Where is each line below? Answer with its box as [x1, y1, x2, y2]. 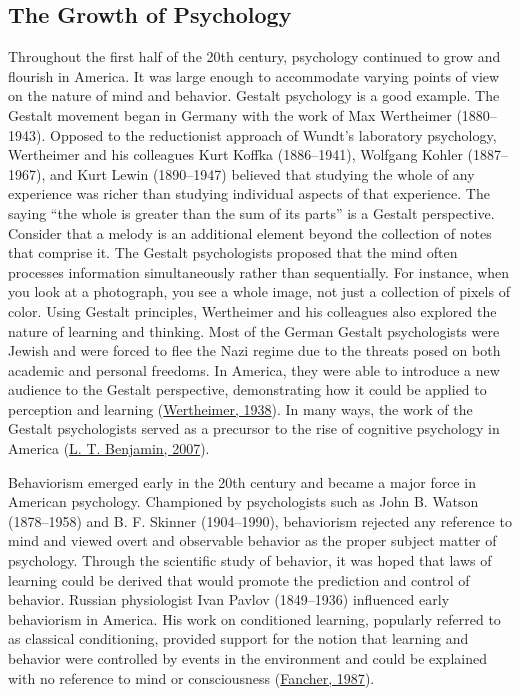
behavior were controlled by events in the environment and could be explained [8, 648, 487, 669]
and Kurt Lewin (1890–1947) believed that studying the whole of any [49, 163, 475, 184]
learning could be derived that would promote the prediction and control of [8, 569, 470, 590]
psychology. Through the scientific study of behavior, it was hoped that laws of [8, 550, 492, 571]
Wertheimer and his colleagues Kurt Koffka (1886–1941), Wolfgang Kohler [8, 144, 463, 165]
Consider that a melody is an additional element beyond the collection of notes [8, 222, 492, 243]
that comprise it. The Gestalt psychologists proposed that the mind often [8, 242, 458, 263]
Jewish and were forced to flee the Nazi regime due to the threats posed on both [8, 340, 501, 361]
